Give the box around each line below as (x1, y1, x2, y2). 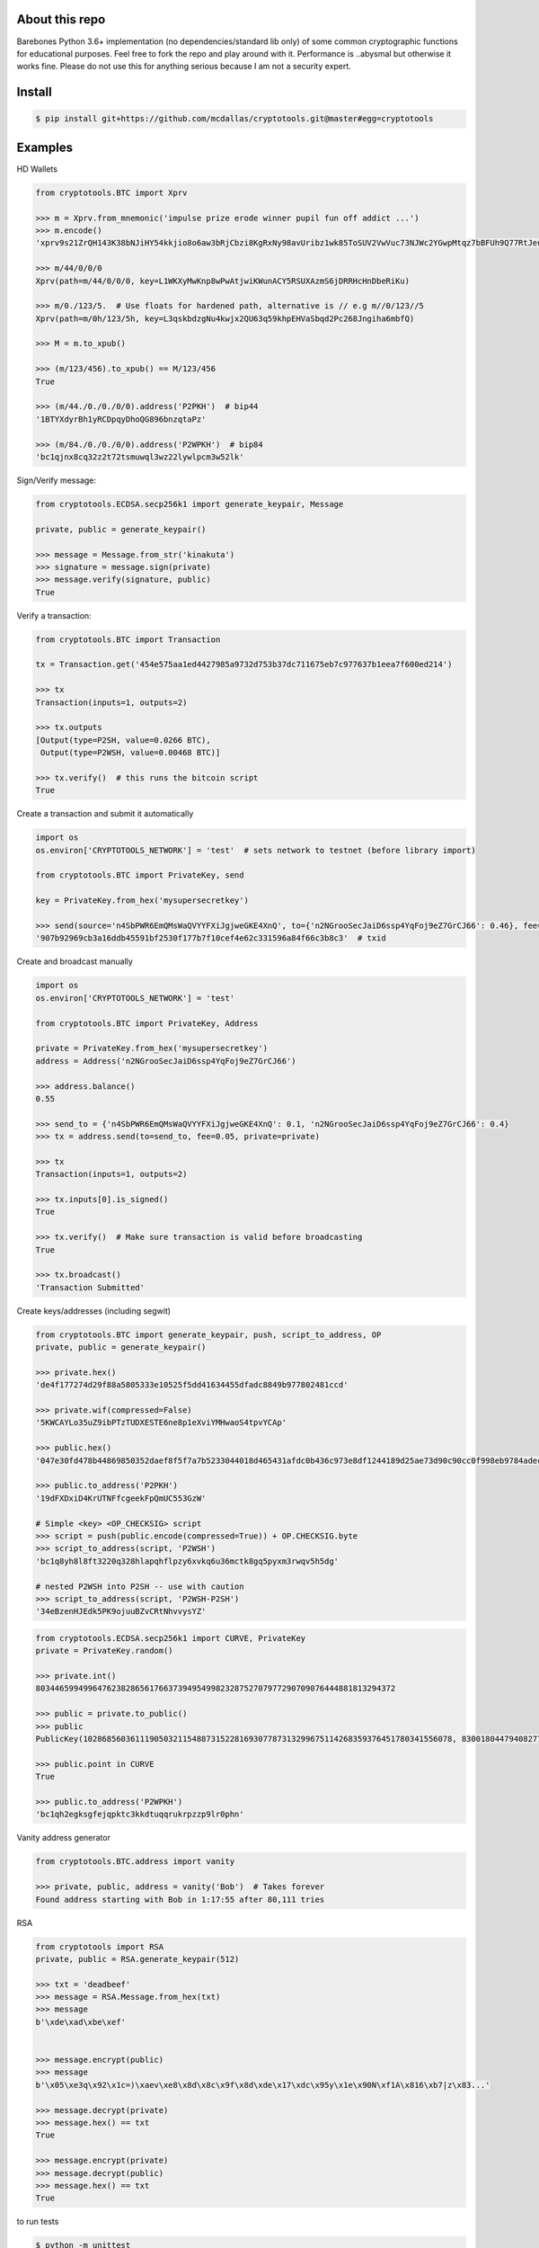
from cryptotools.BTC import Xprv (35, 187, 188, 198)
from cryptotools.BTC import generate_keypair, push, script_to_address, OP (35, 1329, 382, 1340)
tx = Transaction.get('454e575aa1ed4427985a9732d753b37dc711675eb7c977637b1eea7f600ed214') (35, 659, 453, 670)
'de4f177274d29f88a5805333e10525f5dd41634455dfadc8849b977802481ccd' (35, 1380, 349, 1390)
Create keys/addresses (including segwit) (16, 1305, 171, 1316)
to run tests (16, 2217, 59, 2227)
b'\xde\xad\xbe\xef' (35, 2017, 126, 2027)
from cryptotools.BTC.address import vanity (35, 1857, 235, 1867)
